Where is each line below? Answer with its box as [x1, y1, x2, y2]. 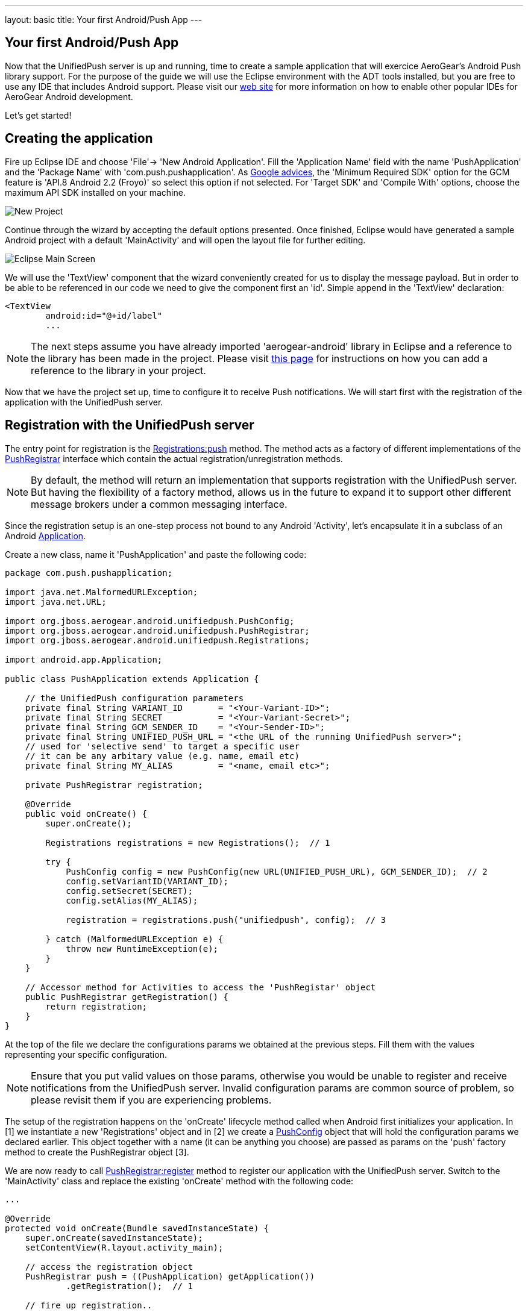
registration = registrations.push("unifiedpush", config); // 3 [66, 914, 386, 925]
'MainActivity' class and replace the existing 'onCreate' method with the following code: [5, 1175, 354, 1186]
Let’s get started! [5, 110, 72, 120]
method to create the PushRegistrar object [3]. [5, 1146, 189, 1157]
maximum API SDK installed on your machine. [5, 187, 186, 198]
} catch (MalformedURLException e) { [45, 934, 224, 944]
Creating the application [5, 131, 153, 146]
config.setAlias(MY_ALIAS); [66, 895, 198, 905]
